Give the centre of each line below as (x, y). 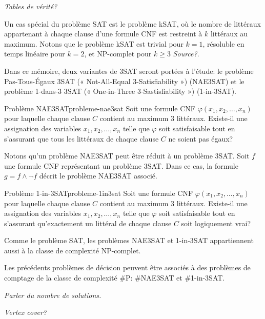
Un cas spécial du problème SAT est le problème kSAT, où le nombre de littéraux (132, 23)
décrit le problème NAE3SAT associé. (98, 176)
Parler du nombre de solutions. (53, 295)
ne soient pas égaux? (201, 138)
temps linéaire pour (35, 54)
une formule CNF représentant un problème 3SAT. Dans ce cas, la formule (121, 165)
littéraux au (229, 34)
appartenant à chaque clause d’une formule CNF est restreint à (103, 34)
